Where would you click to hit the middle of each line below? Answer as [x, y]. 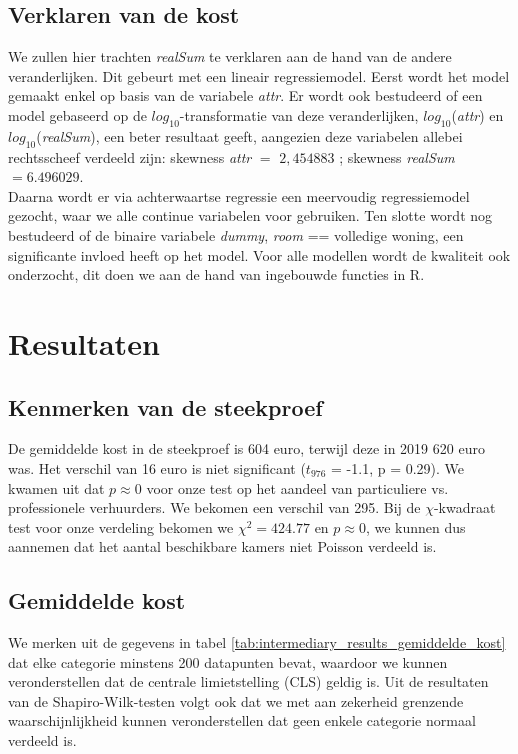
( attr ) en [477, 114]
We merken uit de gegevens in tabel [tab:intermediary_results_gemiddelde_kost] [257, 642]
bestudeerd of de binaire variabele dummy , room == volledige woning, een [236, 234]
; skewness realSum [397, 156]
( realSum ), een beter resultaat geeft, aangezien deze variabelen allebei [249, 135]
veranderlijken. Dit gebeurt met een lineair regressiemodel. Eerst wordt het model [259, 75]
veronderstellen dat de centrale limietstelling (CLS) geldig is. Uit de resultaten [248, 681]
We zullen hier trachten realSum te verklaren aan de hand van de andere [230, 56]
